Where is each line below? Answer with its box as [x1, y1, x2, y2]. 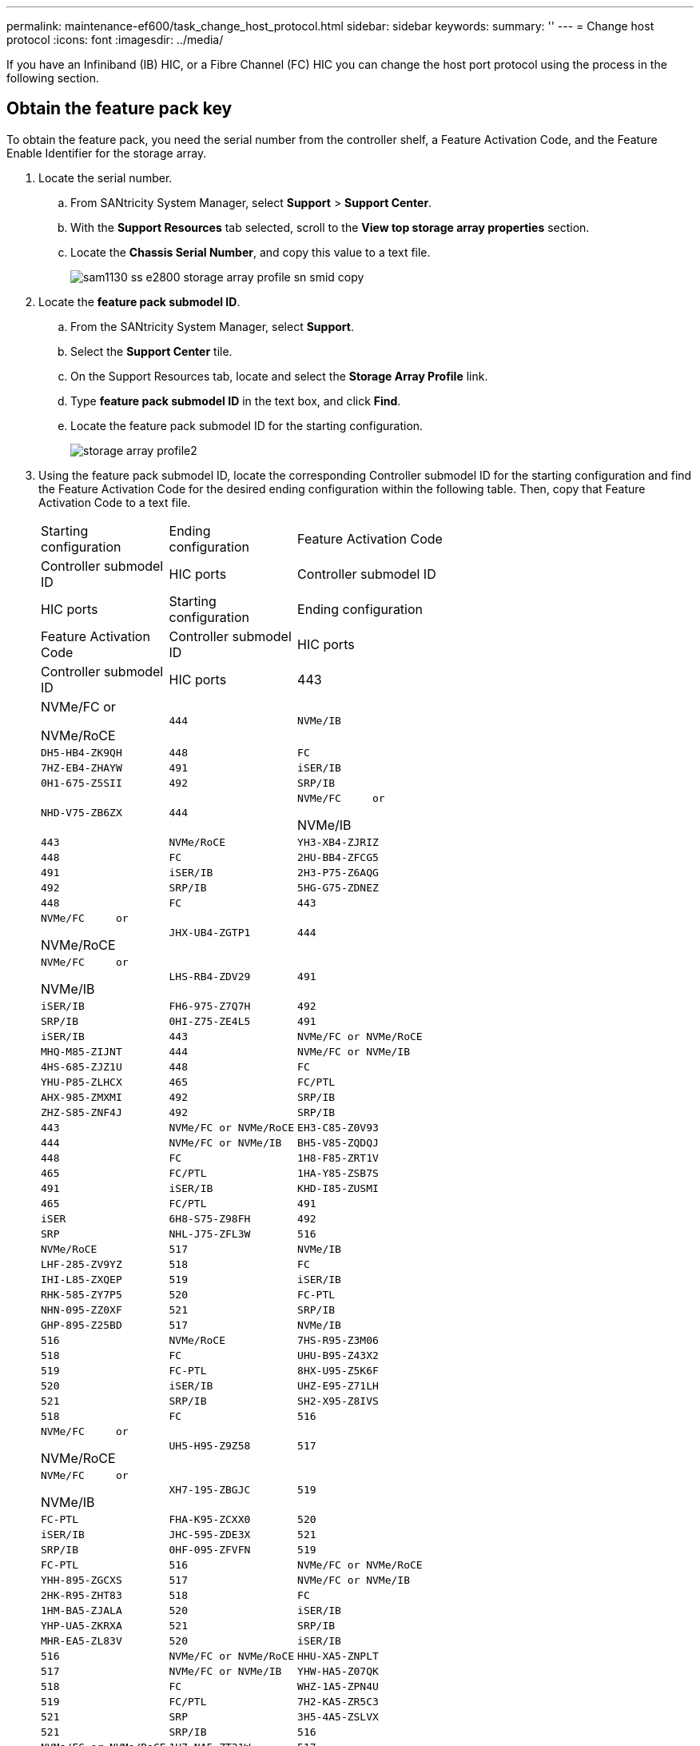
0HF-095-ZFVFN [169, 1543, 251, 1556]
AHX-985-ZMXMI [41, 1090, 122, 1103]
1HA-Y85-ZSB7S [297, 1166, 379, 1179]
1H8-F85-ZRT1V [297, 1151, 379, 1164]
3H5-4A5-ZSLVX [297, 1710, 379, 1723]
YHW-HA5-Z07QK [297, 1664, 379, 1677]
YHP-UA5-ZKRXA [41, 1619, 122, 1632]
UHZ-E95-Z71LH [297, 1379, 379, 1392]
